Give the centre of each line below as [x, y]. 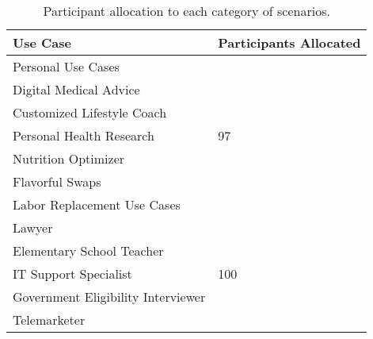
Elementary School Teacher [88, 250]
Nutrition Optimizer [69, 158]
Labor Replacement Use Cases [97, 204]
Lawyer [33, 227]
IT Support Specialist [72, 274]
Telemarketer [49, 320]
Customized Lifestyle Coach [90, 112]
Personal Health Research [84, 135]
